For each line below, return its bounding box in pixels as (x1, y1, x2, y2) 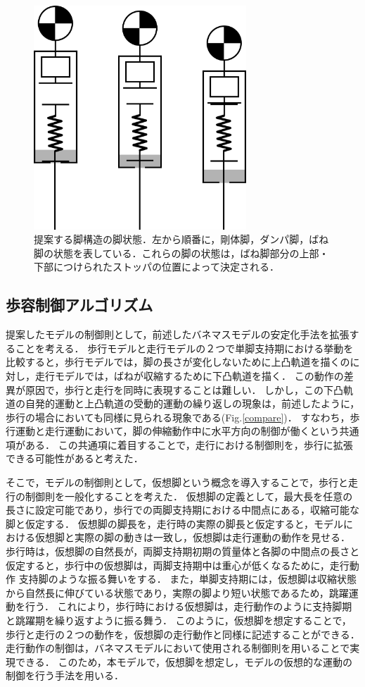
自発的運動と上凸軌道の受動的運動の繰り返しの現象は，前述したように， (25, 396, 360, 411)
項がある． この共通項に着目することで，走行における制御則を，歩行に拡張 (6, 437, 353, 452)
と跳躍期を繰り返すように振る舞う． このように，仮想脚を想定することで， (6, 613, 352, 627)
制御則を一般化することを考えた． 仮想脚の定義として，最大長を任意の (25, 488, 353, 503)
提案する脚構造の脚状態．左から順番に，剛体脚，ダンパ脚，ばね (34, 232, 329, 247)
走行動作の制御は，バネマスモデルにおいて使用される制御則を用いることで (6, 640, 350, 655)
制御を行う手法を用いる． (6, 668, 124, 683)
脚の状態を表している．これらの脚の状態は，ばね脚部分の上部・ (34, 245, 329, 260)
